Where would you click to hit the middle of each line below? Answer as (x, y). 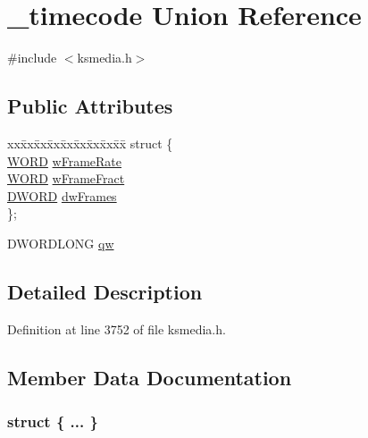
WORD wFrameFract (66, 178)
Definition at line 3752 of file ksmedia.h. (117, 328)
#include (32, 58)
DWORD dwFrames (62, 195)
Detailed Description (105, 291)
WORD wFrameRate (64, 160)
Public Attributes (90, 106)
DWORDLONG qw (61, 243)
